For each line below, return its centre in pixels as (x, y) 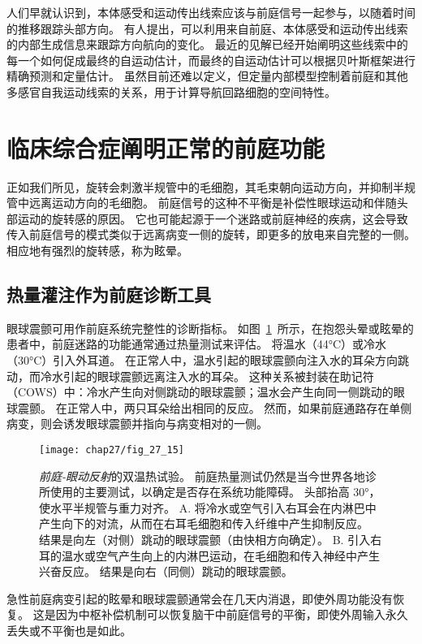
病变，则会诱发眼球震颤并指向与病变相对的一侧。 (137, 424)
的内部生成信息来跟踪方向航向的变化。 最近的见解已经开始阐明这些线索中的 (207, 44)
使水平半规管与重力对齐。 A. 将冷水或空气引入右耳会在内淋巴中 (208, 507)
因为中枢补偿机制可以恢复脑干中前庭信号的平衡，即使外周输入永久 (232, 614)
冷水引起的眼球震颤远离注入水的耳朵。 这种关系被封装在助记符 (207, 376)
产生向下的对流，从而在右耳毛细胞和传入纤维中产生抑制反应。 (204, 523)
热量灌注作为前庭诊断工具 (109, 294)
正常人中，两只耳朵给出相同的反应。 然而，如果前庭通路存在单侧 (239, 407)
